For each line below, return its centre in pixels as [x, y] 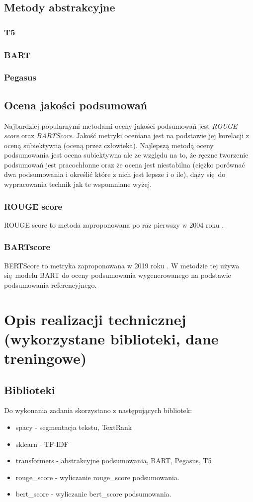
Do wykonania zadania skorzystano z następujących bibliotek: [98, 410]
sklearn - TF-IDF [42, 444]
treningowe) [45, 358]
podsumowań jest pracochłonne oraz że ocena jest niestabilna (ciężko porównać [125, 164]
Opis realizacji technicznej [95, 319]
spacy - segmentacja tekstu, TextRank [74, 427]
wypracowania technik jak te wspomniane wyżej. [78, 184]
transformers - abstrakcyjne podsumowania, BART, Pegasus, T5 [114, 460]
